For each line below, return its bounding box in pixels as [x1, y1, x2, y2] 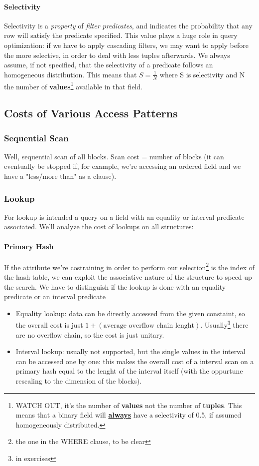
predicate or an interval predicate [4, 291, 106, 302]
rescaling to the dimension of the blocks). [15, 376, 142, 386]
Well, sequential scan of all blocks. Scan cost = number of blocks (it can [4, 151, 224, 161]
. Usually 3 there [200, 318, 249, 330]
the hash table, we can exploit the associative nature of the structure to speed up [4, 272, 252, 282]
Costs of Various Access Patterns [4, 105, 178, 121]
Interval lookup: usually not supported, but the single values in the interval [15, 346, 246, 357]
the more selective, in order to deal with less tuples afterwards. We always [4, 49, 230, 60]
